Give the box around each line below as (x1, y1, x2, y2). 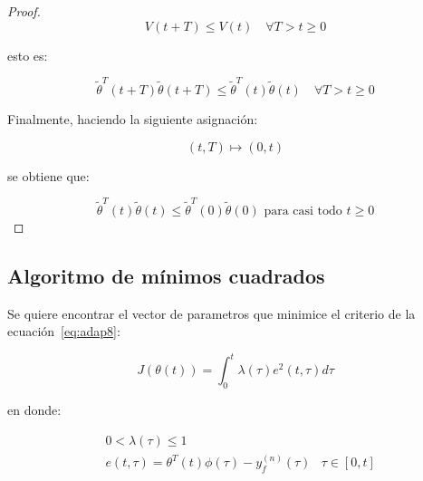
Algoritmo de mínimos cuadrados (7, 261, 325, 289)
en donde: (7, 400, 62, 419)
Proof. (7, 2, 41, 20)
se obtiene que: (7, 166, 90, 185)
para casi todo (264, 204, 342, 217)
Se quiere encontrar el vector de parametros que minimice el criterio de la (7, 303, 416, 322)
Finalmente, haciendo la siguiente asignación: (7, 109, 258, 128)
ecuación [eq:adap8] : (7, 322, 120, 341)
